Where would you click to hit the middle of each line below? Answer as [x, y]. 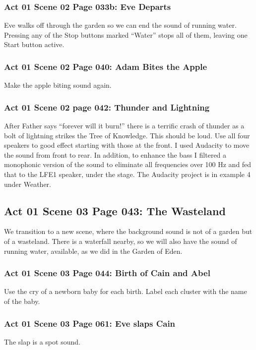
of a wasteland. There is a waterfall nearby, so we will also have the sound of [121, 241]
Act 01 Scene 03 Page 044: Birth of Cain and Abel [107, 273]
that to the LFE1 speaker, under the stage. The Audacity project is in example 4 [127, 174]
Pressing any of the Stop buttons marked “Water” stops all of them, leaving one [126, 34]
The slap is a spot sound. [42, 341]
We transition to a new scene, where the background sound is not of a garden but [128, 231]
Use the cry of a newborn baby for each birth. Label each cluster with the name [126, 291]
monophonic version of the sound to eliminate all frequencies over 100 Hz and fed [128, 164]
